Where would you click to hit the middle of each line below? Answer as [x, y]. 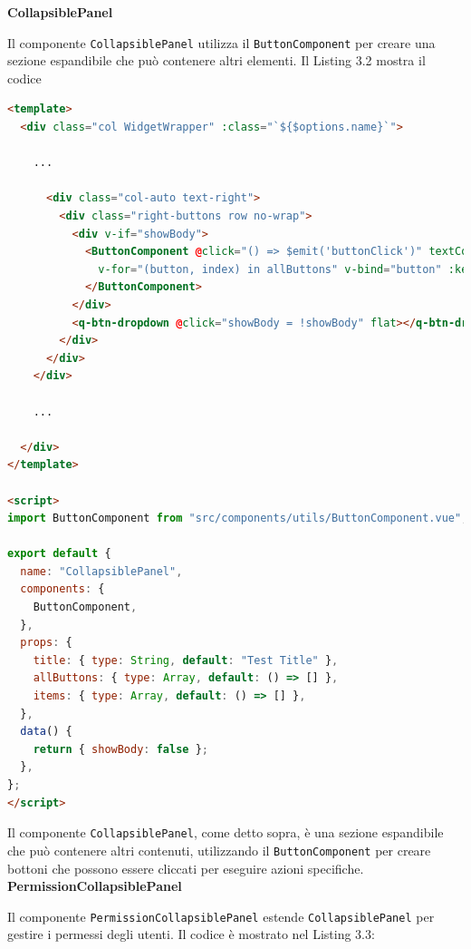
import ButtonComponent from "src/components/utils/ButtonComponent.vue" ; [238, 519]
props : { [46, 643]
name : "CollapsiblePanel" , [101, 571]
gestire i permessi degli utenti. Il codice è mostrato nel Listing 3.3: [191, 934]
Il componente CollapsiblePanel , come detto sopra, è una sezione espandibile [226, 832]
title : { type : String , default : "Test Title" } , [186, 660]
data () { [46, 732]
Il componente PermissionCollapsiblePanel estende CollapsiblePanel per [221, 916]
